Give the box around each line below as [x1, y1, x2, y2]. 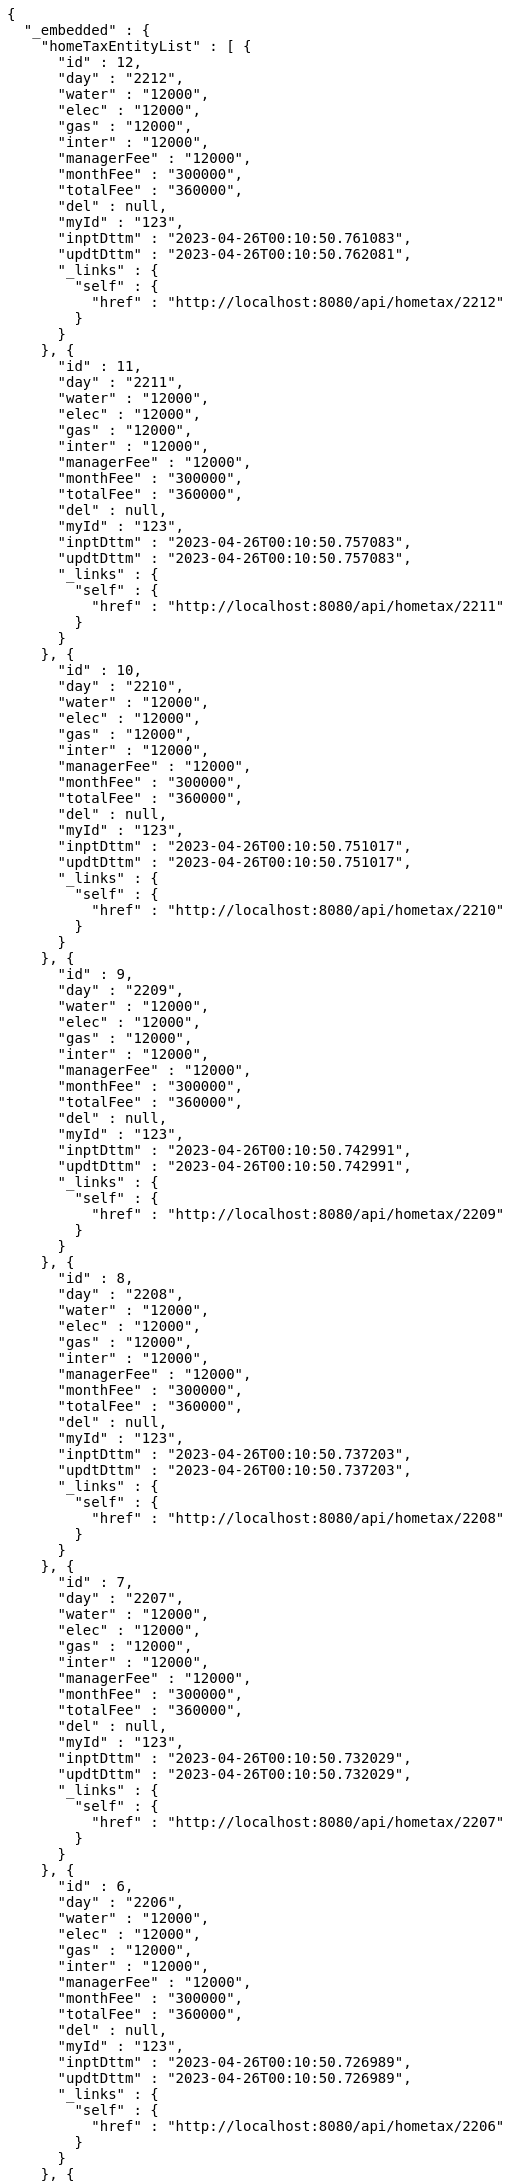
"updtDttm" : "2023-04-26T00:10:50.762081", [57, 246, 412, 262]
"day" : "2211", [57, 374, 185, 390]
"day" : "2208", [57, 1286, 185, 1302]
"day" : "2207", [57, 1590, 185, 1606]
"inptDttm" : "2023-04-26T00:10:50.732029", [57, 1750, 412, 1766]
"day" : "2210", [57, 678, 185, 694]
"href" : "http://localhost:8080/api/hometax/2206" [91, 2118, 505, 2134]
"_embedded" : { [23, 22, 151, 38]
